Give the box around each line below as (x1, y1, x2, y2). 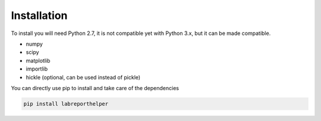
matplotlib (26, 57, 51, 64)
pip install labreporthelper (23, 100, 109, 107)
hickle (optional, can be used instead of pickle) (26, 74, 141, 81)
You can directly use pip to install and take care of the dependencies (11, 84, 180, 91)
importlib (26, 65, 48, 72)
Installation (11, 9, 68, 22)
